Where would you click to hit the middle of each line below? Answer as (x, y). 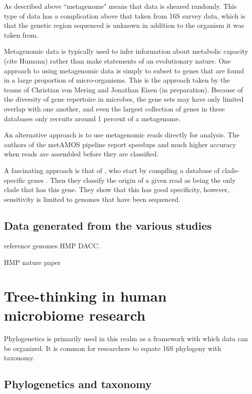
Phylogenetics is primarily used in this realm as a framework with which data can (126, 338)
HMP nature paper (32, 262)
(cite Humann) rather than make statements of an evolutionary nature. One (117, 60)
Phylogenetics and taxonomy (78, 384)
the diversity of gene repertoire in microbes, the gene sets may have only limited (124, 99)
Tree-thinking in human (85, 295)
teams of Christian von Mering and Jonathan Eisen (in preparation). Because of (124, 89)
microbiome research (75, 315)
